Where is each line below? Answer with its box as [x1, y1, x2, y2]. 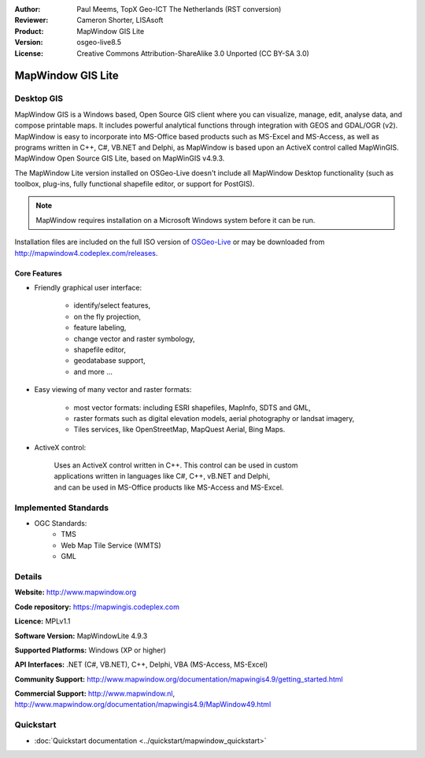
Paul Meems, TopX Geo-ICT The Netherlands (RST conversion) [76, 5, 282, 13]
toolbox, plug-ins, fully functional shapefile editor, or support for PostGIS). [14, 179, 255, 189]
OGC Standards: [34, 519, 87, 528]
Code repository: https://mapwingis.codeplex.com [14, 602, 180, 612]
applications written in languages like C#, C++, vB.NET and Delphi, [54, 471, 271, 481]
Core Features [14, 268, 62, 278]
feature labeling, [73, 323, 127, 332]
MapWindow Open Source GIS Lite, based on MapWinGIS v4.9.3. [14, 153, 225, 163]
